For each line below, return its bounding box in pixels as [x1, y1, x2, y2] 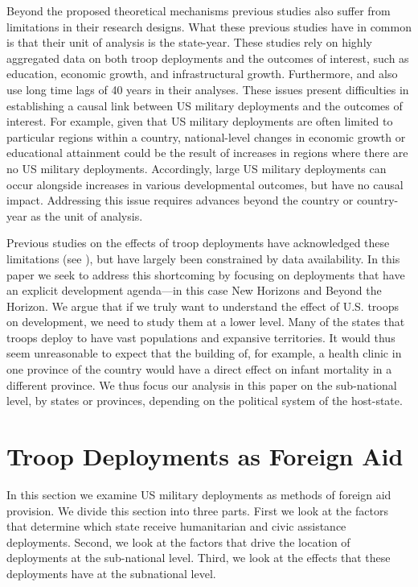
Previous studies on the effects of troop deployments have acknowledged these [6, 234, 390, 251]
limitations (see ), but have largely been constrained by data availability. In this [6, 250, 400, 267]
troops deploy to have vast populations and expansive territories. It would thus [6, 329, 395, 345]
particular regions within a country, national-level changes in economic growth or [6, 128, 406, 145]
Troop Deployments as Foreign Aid [6, 440, 404, 473]
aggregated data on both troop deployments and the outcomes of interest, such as [6, 49, 409, 66]
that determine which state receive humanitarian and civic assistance [6, 518, 346, 535]
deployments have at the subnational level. [6, 564, 216, 581]
